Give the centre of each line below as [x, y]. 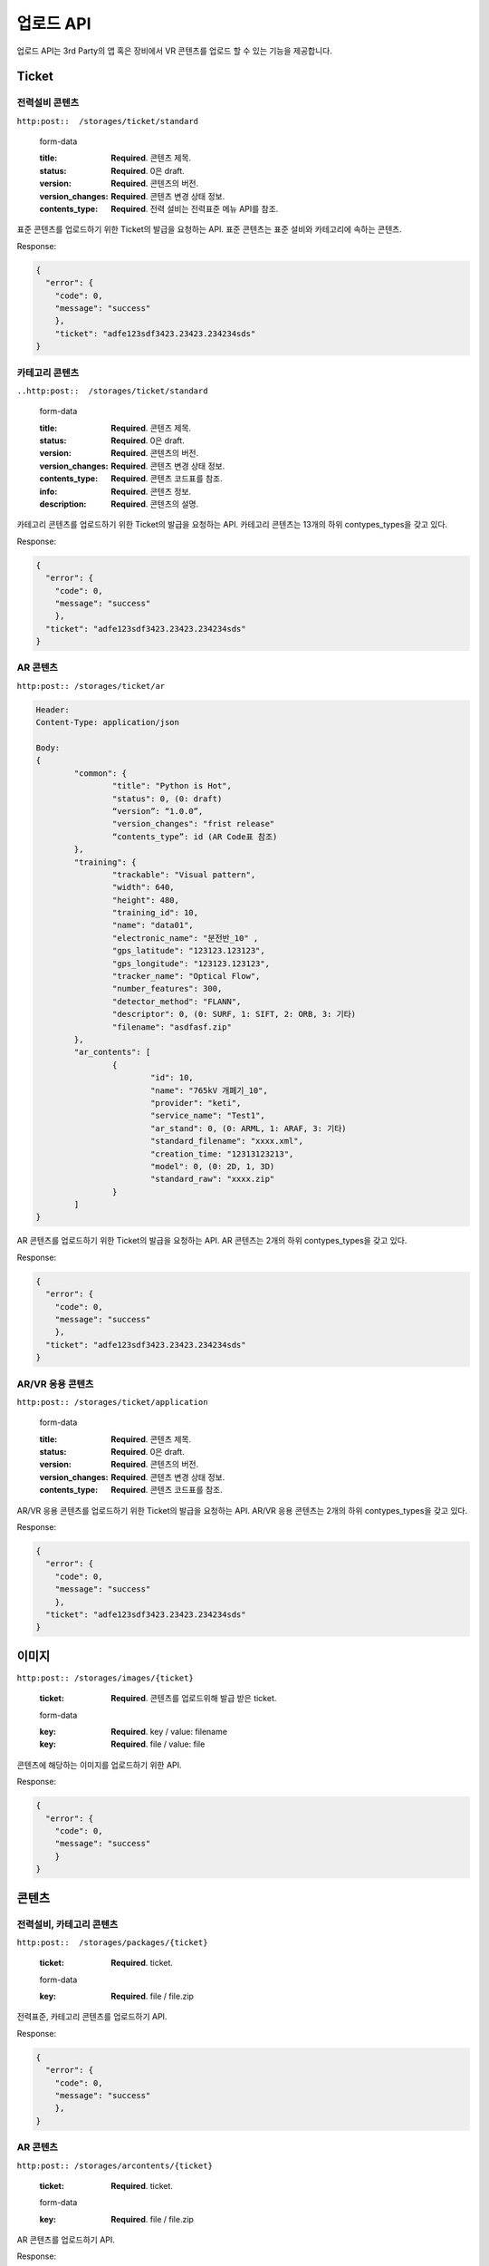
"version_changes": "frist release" [193, 824]
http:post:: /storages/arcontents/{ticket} [115, 2165]
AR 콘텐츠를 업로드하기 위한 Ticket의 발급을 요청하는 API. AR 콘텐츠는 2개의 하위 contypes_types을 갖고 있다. [212, 1241]
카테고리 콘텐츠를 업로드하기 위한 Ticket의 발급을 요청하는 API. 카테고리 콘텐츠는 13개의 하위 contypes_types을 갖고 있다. [232, 525]
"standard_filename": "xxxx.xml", [226, 1141]
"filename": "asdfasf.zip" [172, 1027]
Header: [53, 710]
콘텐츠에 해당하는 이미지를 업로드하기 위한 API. [99, 1765]
